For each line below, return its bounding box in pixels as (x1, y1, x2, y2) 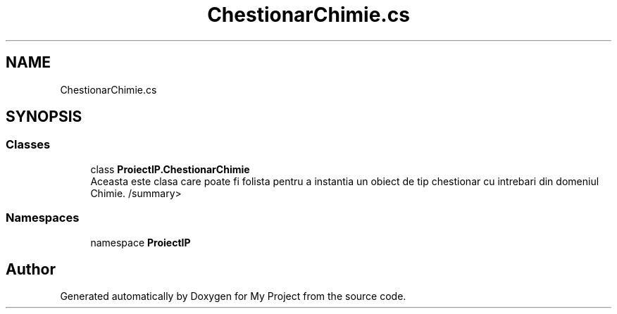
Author (6, 260, 56, 278)
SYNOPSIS (6, 108, 82, 126)
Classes (6, 137, 51, 152)
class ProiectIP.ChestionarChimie (90, 163, 250, 175)
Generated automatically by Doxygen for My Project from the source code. (60, 290, 406, 303)
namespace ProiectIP (90, 236, 191, 249)
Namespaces (6, 211, 80, 225)
